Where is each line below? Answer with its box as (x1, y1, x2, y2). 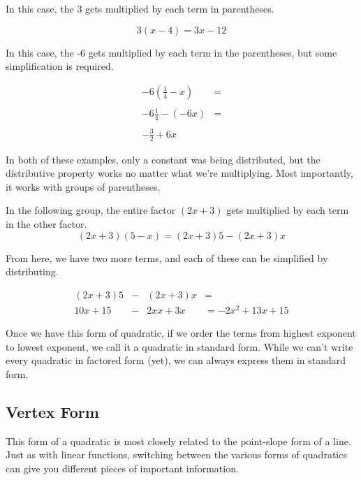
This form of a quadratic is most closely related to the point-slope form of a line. (6, 433, 351, 448)
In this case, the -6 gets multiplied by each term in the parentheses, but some (6, 45, 337, 59)
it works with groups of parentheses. (6, 179, 161, 194)
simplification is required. (6, 59, 114, 73)
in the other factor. (6, 217, 87, 231)
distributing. (6, 264, 59, 279)
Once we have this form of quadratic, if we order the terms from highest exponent (6, 325, 356, 340)
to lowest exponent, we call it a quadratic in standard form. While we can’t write (6, 339, 353, 354)
